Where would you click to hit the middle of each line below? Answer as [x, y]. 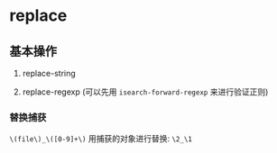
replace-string [49, 73]
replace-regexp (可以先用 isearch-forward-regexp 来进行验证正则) [145, 92]
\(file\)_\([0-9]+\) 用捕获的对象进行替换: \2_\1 [101, 139]
